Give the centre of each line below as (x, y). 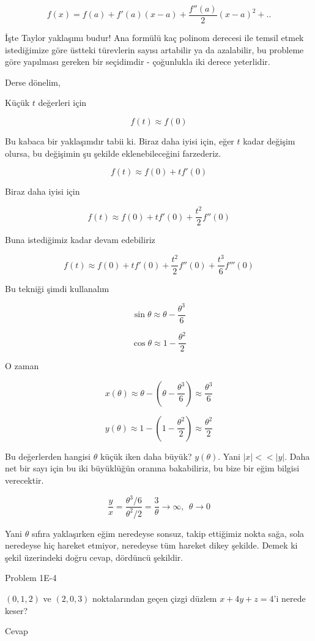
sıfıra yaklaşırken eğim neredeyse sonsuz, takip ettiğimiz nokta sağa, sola (168, 533)
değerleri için (62, 103)
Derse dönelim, (33, 82)
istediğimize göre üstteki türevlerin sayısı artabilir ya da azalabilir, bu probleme (154, 49)
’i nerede (290, 598)
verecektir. (24, 480)
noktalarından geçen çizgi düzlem (155, 598)
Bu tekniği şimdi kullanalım (57, 288)
